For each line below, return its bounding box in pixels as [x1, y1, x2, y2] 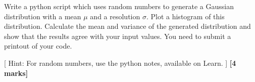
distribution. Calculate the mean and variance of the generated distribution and [4, 21, 251, 31]
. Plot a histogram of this [146, 11, 225, 21]
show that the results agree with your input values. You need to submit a [4, 30, 231, 41]
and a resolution [90, 11, 140, 21]
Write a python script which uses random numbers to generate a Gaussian [4, 1, 234, 11]
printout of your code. [4, 40, 72, 51]
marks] [4, 67, 28, 78]
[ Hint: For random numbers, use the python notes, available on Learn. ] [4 [4, 57, 236, 68]
